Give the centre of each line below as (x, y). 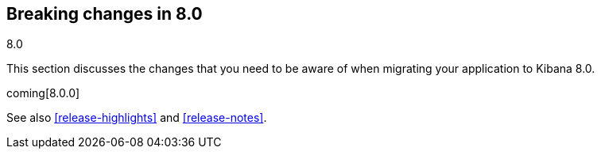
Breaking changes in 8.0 (105, 14)
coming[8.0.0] (43, 93)
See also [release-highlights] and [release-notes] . (137, 118)
